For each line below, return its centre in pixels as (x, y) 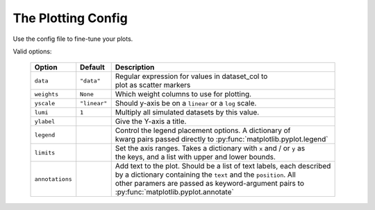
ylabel (45, 121)
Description (135, 67)
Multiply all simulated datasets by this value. (187, 112)
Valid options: (32, 51)
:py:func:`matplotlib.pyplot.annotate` (174, 192)
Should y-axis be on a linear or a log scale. (186, 103)
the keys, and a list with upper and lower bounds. (195, 157)
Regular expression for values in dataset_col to (191, 76)
